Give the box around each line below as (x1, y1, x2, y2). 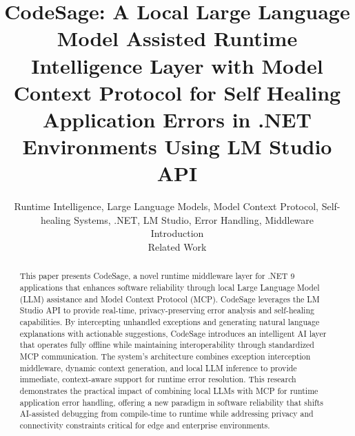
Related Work (148, 240, 207, 254)
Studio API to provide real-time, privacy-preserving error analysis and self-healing (19, 304, 314, 316)
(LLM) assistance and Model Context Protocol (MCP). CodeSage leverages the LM (19, 293, 320, 304)
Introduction (150, 226, 204, 240)
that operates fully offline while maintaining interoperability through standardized (19, 339, 314, 351)
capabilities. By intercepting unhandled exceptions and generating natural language (19, 316, 320, 328)
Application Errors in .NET (43, 105, 312, 133)
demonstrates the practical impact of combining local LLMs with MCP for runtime (19, 384, 318, 396)
